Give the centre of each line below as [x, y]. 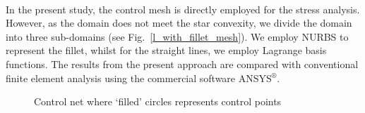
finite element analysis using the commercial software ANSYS [139, 78]
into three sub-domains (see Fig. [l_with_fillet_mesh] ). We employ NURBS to [177, 36]
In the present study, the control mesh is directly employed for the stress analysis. [183, 9]
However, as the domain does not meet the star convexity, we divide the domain [179, 23]
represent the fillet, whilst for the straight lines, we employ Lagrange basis [166, 50]
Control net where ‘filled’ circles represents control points [158, 101]
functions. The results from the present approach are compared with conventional [182, 64]
